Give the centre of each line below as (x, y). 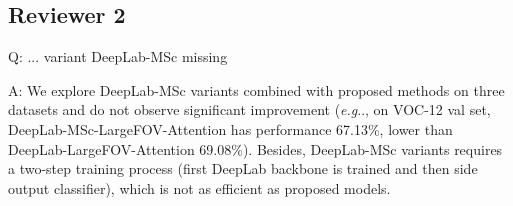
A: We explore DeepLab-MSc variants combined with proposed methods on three (256, 89)
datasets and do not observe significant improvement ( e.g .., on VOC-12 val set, (249, 109)
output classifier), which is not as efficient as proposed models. (199, 187)
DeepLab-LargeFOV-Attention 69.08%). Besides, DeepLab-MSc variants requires (255, 148)
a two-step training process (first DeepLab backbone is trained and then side (243, 168)
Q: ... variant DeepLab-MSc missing (118, 56)
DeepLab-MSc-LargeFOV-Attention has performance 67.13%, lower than (230, 128)
